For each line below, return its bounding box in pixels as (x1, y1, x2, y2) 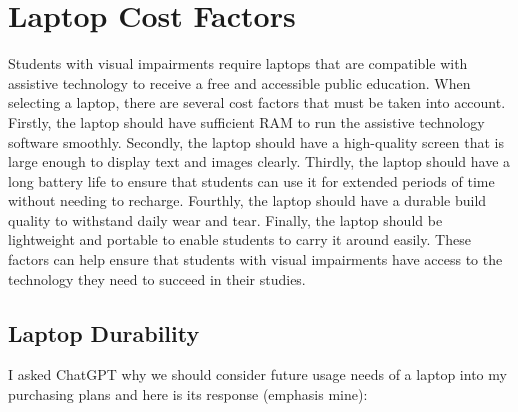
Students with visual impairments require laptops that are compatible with (8, 53, 468, 74)
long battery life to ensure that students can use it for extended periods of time (8, 170, 495, 191)
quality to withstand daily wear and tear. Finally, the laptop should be (8, 209, 443, 230)
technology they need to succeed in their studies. (8, 268, 306, 289)
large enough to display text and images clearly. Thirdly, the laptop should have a (8, 151, 511, 172)
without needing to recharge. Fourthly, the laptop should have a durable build (8, 190, 487, 211)
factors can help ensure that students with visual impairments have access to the (8, 249, 503, 270)
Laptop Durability (8, 317, 200, 348)
